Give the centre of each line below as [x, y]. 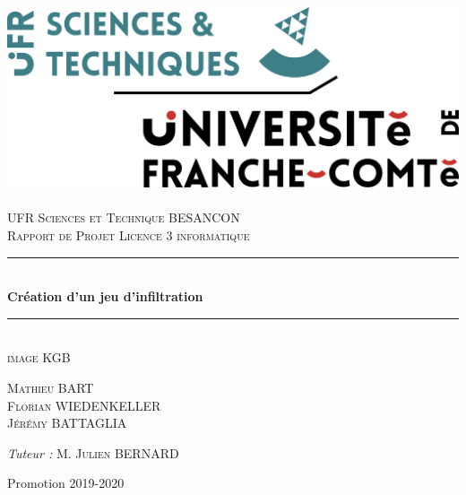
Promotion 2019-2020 [66, 483]
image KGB [39, 357]
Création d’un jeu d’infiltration [105, 296]
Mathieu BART [51, 388]
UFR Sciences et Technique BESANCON [124, 217]
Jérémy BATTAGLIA [67, 423]
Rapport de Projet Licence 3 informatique [129, 235]
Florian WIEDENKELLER [84, 405]
